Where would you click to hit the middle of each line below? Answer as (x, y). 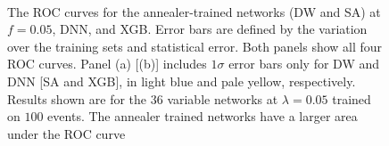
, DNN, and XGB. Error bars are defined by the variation (210, 29)
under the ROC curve (66, 133)
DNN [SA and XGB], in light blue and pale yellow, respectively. (182, 81)
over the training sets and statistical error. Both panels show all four (195, 46)
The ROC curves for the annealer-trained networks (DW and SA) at (194, 11)
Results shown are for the (77, 98)
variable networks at (223, 98)
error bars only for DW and (304, 64)
